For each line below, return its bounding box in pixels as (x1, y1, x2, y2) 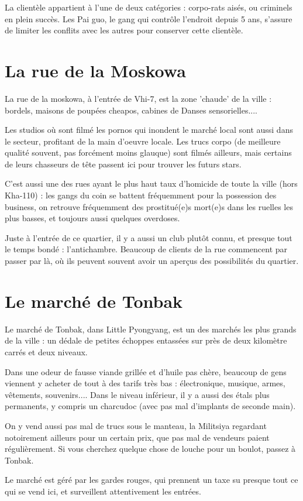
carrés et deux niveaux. (5, 345, 88, 358)
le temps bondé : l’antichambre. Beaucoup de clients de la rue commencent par (5, 243, 288, 255)
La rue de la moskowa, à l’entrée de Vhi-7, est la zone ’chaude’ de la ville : (5, 92, 272, 104)
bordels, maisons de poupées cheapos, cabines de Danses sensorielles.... (5, 104, 257, 116)
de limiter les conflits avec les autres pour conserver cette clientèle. (5, 24, 243, 36)
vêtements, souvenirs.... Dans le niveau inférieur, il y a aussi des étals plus (5, 388, 270, 400)
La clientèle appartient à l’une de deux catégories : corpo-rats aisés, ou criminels (5, 1, 292, 13)
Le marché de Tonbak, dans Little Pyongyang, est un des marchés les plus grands (5, 322, 297, 335)
